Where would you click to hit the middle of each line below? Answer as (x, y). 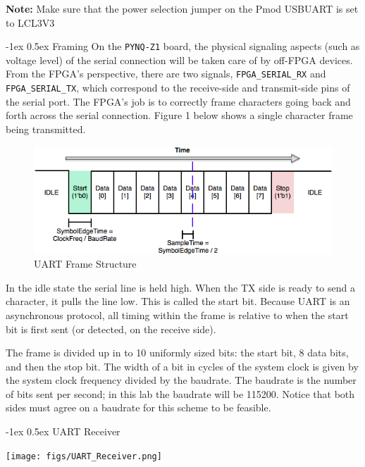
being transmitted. (46, 129)
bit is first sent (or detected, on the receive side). (111, 329)
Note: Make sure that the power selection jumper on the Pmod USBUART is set (182, 8)
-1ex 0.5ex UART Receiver (63, 431)
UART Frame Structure (85, 264)
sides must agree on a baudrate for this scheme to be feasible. (138, 407)
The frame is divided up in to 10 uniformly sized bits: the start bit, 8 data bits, (177, 353)
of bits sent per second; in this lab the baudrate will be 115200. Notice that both (180, 393)
